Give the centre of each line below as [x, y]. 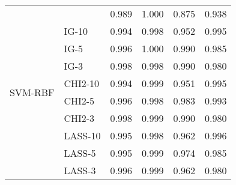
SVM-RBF [32, 92]
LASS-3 [80, 170]
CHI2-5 [79, 101]
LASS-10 [82, 135]
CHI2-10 [82, 83]
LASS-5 [80, 153]
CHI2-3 [79, 118]
